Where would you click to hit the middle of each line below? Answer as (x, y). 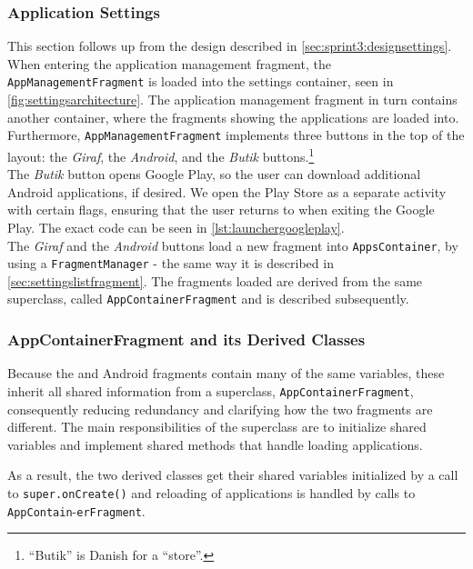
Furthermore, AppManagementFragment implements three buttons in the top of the (236, 135)
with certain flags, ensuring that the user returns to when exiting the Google (221, 210)
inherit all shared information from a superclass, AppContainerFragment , (211, 390)
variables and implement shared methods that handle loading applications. (215, 444)
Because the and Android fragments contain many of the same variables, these (226, 373)
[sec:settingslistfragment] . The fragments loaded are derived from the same (215, 280)
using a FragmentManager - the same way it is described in (171, 263)
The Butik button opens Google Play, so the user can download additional (214, 174)
